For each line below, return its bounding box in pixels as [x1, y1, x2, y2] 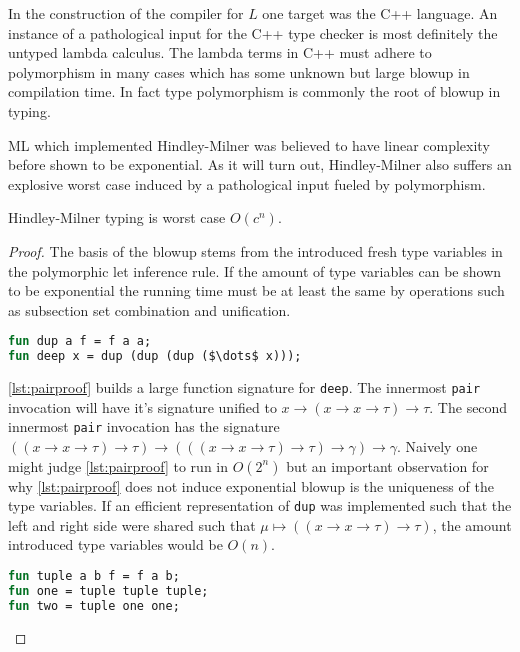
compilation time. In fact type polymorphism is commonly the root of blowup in [8, 81, 501, 102]
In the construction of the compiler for [8, 3, 244, 23]
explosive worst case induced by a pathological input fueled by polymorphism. [8, 173, 486, 194]
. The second [429, 396, 508, 417]
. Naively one [397, 435, 478, 456]
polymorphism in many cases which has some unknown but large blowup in [8, 61, 470, 82]
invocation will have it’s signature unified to [8, 396, 277, 417]
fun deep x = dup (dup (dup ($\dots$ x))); [8, 349, 302, 364]
